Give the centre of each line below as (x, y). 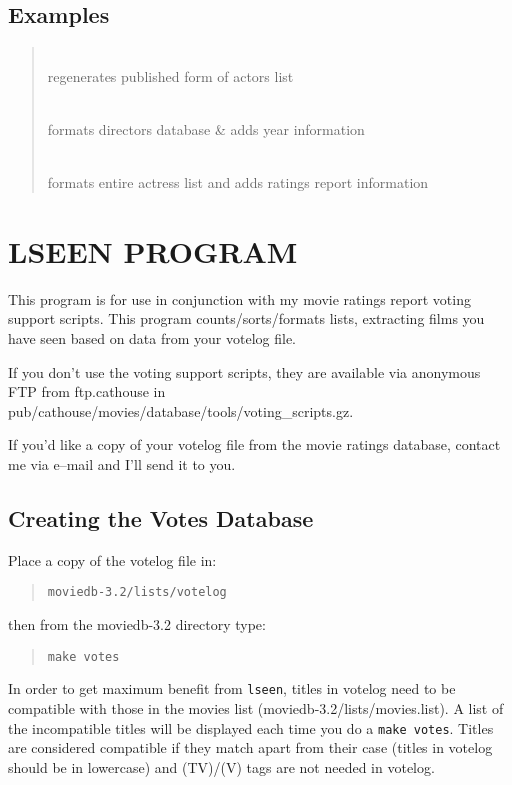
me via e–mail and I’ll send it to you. (122, 464)
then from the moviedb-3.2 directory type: (137, 624)
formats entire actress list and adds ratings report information (238, 182)
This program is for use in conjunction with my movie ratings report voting (239, 298)
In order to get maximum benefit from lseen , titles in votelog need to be (232, 688)
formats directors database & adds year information (206, 128)
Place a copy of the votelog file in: (112, 559)
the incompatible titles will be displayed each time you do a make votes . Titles (251, 727)
